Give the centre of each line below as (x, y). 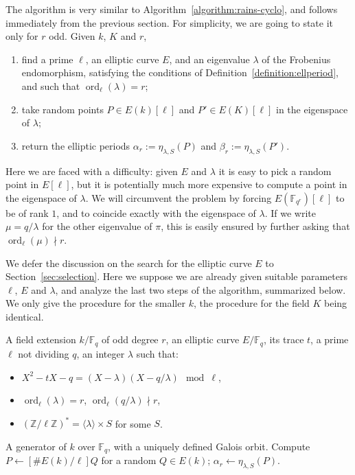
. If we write (290, 212)
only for (22, 36)
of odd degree (130, 339)
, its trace (284, 339)
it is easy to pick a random (275, 171)
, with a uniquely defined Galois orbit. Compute (209, 446)
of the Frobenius (296, 59)
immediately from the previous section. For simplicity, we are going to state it (170, 22)
